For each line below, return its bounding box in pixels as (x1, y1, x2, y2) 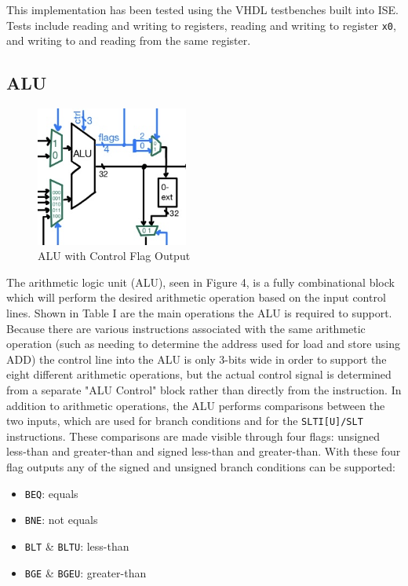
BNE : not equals (24, 511, 98, 528)
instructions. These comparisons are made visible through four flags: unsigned (6, 427, 381, 444)
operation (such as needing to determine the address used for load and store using (6, 335, 401, 352)
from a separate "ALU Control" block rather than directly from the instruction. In (6, 382, 402, 398)
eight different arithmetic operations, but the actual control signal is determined (6, 366, 392, 383)
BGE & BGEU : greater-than (24, 564, 147, 581)
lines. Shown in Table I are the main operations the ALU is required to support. (6, 305, 392, 321)
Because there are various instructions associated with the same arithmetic (6, 320, 366, 336)
